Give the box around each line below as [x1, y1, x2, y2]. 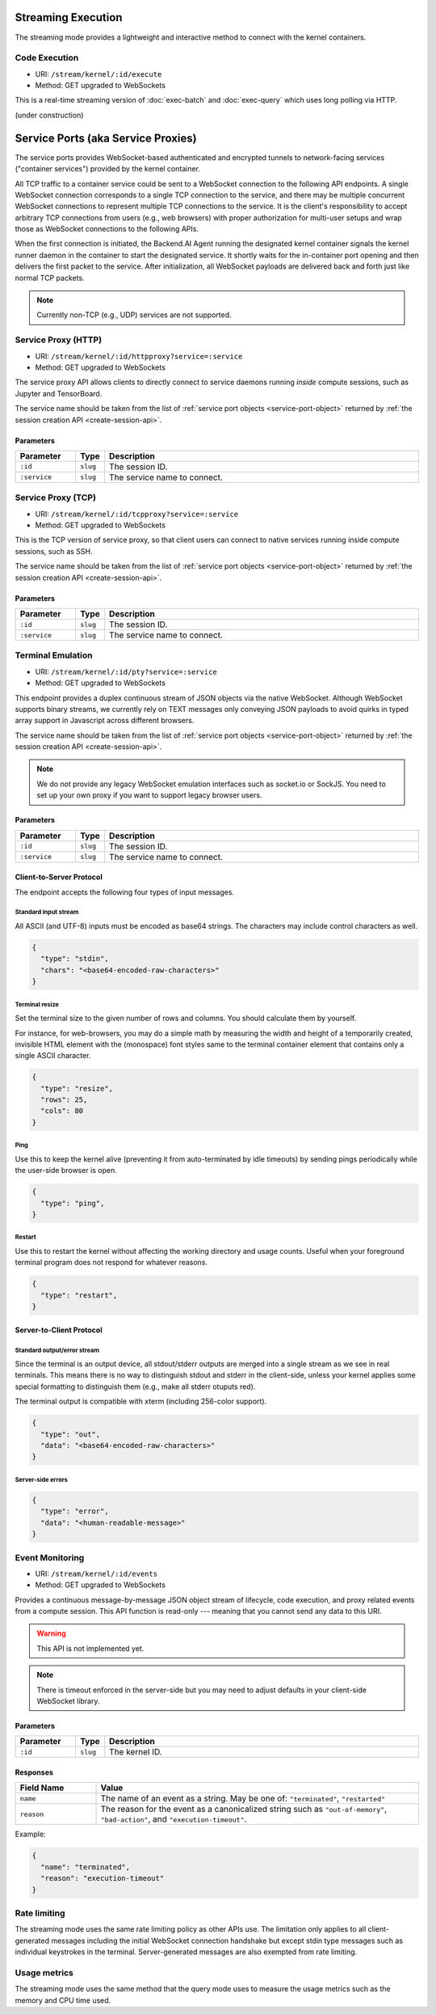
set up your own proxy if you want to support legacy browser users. [36, 790, 262, 800]
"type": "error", [40, 1507, 109, 1516]
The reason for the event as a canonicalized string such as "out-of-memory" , [100, 1804, 388, 1815]
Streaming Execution [15, 11, 123, 24]
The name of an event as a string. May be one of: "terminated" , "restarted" [100, 1793, 386, 1804]
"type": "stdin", [40, 955, 109, 963]
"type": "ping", [40, 1198, 105, 1208]
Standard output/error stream [15, 1346, 100, 1354]
